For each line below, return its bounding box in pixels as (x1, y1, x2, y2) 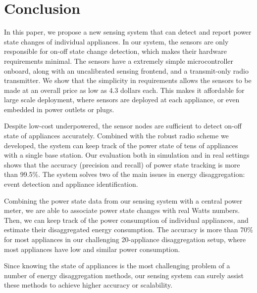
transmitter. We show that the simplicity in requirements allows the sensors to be (4, 75, 252, 85)
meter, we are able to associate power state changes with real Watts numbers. (4, 205, 240, 215)
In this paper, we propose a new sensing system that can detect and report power (4, 27, 252, 37)
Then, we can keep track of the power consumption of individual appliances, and (4, 214, 249, 225)
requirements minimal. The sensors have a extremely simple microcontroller (4, 55, 233, 66)
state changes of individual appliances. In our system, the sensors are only (4, 36, 229, 46)
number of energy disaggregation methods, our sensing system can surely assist (4, 270, 244, 280)
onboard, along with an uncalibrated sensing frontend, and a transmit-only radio (4, 65, 249, 76)
